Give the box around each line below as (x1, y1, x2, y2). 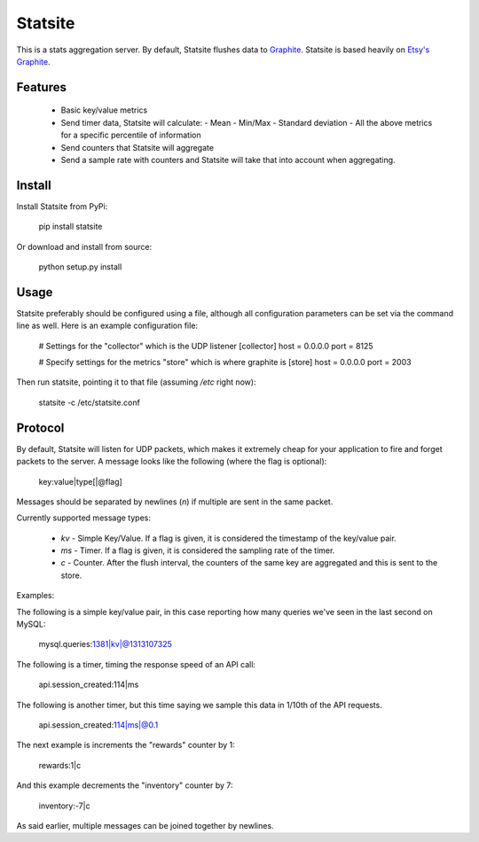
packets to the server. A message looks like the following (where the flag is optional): (16, 456, 327, 467)
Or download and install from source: (16, 241, 153, 252)
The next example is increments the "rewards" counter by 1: (16, 740, 235, 751)
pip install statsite (38, 222, 103, 232)
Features (16, 80, 67, 95)
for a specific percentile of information (60, 129, 201, 141)
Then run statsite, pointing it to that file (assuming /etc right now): (16, 377, 256, 387)
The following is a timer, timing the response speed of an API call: (16, 659, 256, 669)
